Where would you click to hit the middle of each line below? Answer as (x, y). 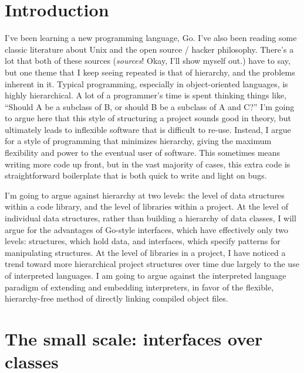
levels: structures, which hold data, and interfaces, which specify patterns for (143, 241)
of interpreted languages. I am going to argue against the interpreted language (146, 275)
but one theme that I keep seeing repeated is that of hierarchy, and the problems (150, 72)
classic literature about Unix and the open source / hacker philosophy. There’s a (149, 49)
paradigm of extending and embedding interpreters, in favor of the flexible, (139, 287)
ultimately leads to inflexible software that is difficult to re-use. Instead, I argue (148, 129)
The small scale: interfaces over (134, 338)
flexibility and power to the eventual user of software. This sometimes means (143, 153)
